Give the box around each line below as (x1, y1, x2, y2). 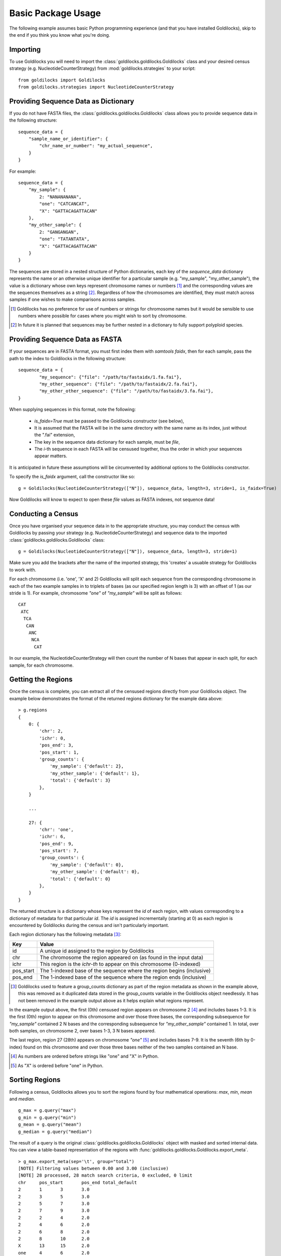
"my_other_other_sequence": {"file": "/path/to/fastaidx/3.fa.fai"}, (39, 388, 214, 394)
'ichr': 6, (39, 834, 66, 840)
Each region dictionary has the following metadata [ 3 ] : (9, 931, 121, 937)
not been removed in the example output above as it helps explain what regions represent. (18, 997, 204, 1003)
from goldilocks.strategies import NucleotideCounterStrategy (18, 84, 174, 90)
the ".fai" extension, (34, 432, 75, 438)
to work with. (9, 567, 37, 573)
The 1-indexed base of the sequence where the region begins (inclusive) (40, 967, 211, 974)
